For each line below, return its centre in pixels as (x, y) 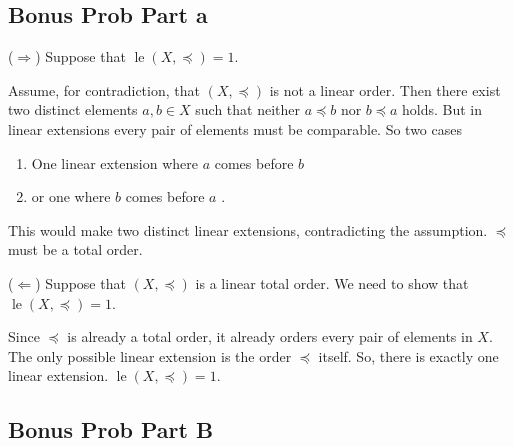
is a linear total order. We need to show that (332, 282)
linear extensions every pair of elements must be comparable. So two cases (235, 128)
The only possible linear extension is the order (150, 355)
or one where (71, 196)
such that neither (248, 109)
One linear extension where (115, 162)
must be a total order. (75, 249)
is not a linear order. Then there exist (385, 89)
